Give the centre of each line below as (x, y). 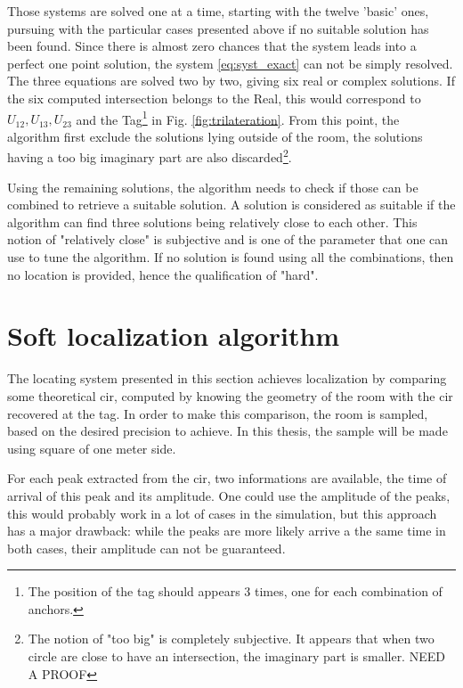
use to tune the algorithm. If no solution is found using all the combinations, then (231, 257)
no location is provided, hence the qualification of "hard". (163, 274)
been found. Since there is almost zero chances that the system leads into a (212, 46)
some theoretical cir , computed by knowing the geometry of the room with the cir (230, 395)
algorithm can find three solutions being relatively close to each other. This (212, 221)
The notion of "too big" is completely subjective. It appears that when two (231, 639)
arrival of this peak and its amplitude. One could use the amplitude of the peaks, (229, 495)
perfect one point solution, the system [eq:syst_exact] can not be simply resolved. (230, 63)
